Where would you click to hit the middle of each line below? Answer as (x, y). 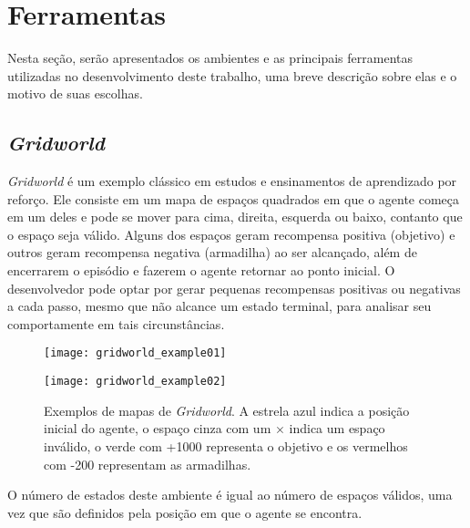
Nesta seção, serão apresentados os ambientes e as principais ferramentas (210, 58)
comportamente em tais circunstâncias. (116, 323)
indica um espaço (337, 428)
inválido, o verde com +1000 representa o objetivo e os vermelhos (226, 445)
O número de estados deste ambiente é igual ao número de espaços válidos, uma (230, 495)
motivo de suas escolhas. (75, 93)
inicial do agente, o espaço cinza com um (158, 428)
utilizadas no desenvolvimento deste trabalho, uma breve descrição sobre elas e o (232, 75)
